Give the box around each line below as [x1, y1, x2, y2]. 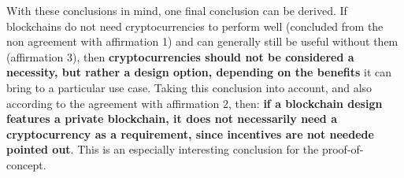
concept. [6, 156, 46, 172]
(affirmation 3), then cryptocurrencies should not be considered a [6, 48, 354, 65]
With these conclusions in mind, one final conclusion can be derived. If [6, 2, 347, 18]
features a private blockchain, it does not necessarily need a [6, 110, 337, 127]
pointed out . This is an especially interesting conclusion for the [6, 141, 319, 158]
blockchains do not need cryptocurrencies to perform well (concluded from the [6, 17, 384, 34]
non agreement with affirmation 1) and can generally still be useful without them [6, 33, 398, 50]
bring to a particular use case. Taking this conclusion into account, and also [6, 79, 372, 95]
